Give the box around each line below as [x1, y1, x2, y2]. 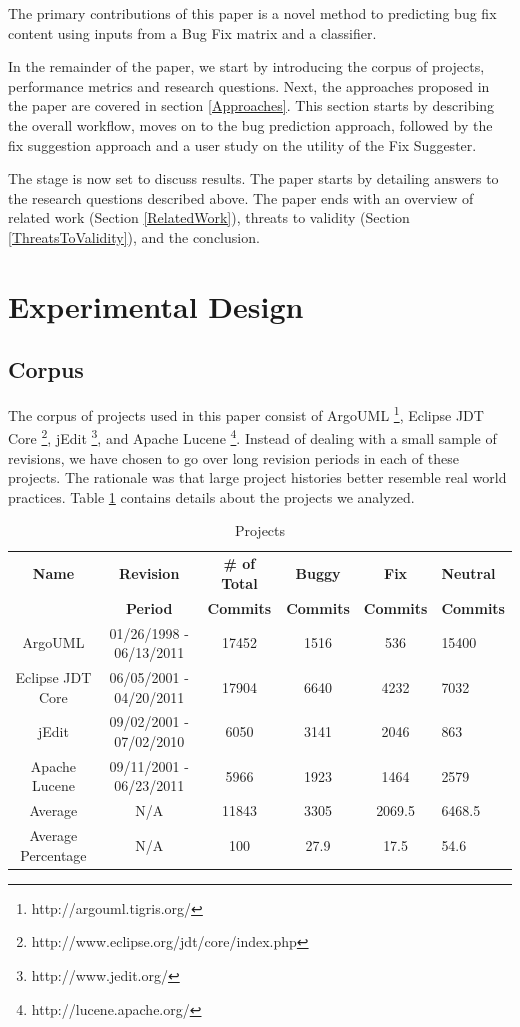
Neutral [441, 563, 496, 584]
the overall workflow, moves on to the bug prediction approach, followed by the [8, 114, 493, 135]
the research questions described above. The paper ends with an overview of [8, 187, 474, 208]
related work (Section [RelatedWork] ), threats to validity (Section [8, 207, 410, 228]
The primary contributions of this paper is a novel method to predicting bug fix [8, 3, 497, 23]
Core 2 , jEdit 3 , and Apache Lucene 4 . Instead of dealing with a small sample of [8, 425, 497, 449]
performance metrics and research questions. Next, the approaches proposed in [8, 75, 490, 96]
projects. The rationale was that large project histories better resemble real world [8, 467, 507, 488]
